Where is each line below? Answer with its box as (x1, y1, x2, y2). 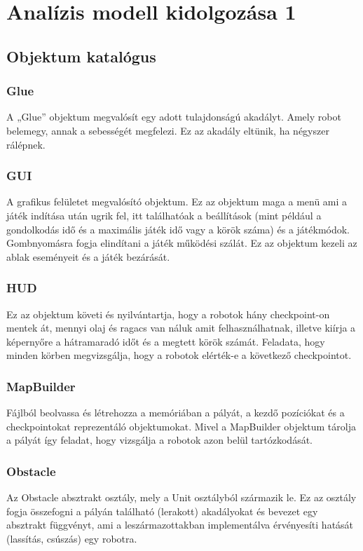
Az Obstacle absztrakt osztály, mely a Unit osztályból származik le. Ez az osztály (6, 490, 357, 505)
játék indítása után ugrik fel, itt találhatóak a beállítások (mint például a (6, 208, 322, 222)
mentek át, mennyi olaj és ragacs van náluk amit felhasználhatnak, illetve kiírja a (6, 320, 356, 335)
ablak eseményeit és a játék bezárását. (6, 249, 170, 264)
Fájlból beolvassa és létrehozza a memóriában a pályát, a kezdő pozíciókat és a (6, 405, 345, 420)
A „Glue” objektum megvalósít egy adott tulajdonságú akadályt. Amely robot (6, 109, 341, 124)
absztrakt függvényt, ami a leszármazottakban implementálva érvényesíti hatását (6, 517, 354, 532)
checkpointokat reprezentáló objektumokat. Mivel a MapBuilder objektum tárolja (6, 419, 356, 433)
